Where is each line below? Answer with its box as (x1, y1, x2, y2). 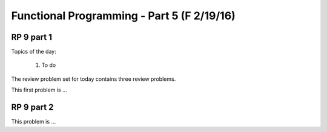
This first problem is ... (11, 86, 67, 93)
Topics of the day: (11, 48, 57, 55)
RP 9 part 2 (11, 102, 54, 113)
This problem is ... (11, 118, 56, 125)
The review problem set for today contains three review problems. (11, 75, 176, 83)
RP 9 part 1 (11, 32, 53, 42)
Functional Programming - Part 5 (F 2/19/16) (11, 9, 236, 22)
